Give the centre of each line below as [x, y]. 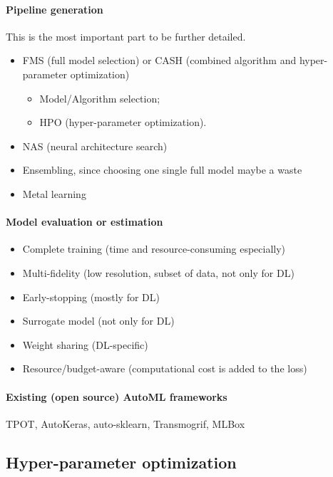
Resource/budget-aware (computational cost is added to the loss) [165, 368]
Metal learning [54, 193]
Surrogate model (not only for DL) [98, 321]
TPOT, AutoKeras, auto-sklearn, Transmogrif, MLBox [125, 423]
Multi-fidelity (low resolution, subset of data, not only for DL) [158, 272]
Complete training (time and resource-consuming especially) [154, 249]
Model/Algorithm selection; [100, 98]
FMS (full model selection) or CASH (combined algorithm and [159, 60]
